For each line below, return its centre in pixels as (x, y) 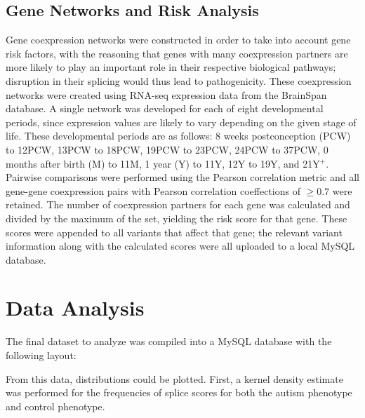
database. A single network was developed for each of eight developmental (165, 108)
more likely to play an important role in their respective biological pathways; (171, 67)
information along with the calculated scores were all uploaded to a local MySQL (180, 246)
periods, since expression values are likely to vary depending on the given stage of (181, 122)
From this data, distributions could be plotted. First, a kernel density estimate (174, 378)
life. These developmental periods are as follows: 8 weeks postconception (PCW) (178, 136)
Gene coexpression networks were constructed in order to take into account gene (178, 40)
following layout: (41, 355)
